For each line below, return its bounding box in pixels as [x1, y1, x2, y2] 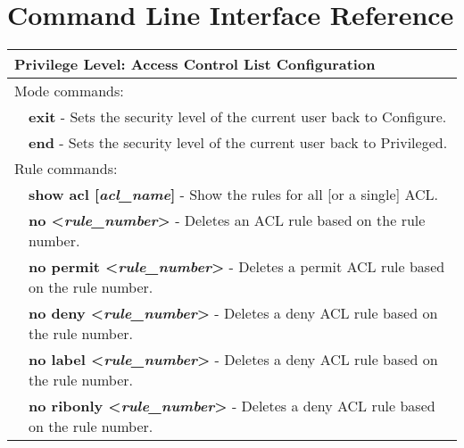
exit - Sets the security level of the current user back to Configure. [29, 106, 447, 128]
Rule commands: [14, 158, 118, 179]
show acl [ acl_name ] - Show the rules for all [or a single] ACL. [29, 184, 438, 205]
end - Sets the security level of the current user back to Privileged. [29, 132, 448, 153]
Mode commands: [14, 80, 124, 102]
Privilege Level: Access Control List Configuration [14, 54, 376, 75]
